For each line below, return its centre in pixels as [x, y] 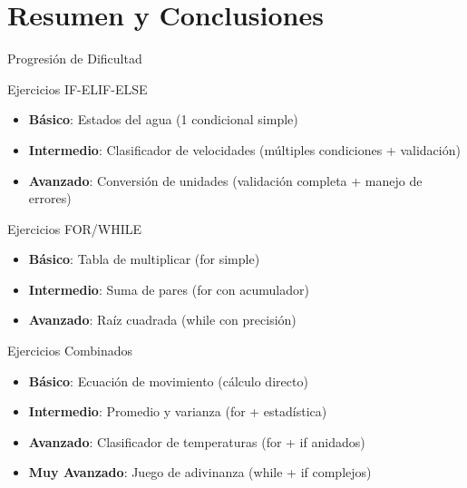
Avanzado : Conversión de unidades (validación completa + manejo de [225, 180]
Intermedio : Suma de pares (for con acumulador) [169, 289]
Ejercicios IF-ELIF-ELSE [78, 88]
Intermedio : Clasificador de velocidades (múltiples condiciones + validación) [244, 149]
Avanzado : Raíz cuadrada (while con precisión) [162, 320]
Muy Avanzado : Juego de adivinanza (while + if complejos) [200, 472]
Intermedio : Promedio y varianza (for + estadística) [178, 411]
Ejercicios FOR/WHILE [75, 228]
